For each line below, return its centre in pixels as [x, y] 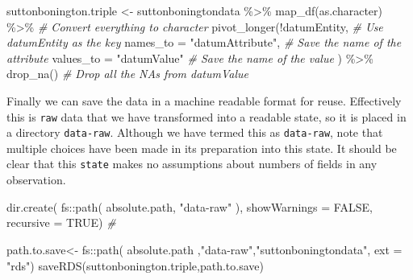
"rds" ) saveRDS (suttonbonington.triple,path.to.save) [135, 265]
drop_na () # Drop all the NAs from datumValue [128, 74]
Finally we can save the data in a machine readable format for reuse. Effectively [204, 100]
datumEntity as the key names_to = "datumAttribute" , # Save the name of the [204, 42]
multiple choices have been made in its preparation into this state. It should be [202, 148]
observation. [36, 180]
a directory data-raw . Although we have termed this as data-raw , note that [195, 132]
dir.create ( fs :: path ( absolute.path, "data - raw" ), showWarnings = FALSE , [190, 206]
